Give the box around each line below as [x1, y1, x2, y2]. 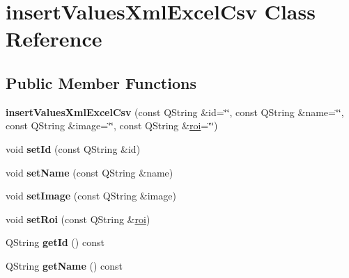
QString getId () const [6, 235, 104, 250]
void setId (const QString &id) [6, 141, 141, 156]
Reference [6, 24, 102, 53]
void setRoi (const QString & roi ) [6, 211, 150, 226]
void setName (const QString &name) [6, 165, 173, 179]
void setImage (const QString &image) [6, 188, 176, 203]
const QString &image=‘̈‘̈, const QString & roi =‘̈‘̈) [6, 118, 218, 133]
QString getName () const [6, 258, 123, 272]
